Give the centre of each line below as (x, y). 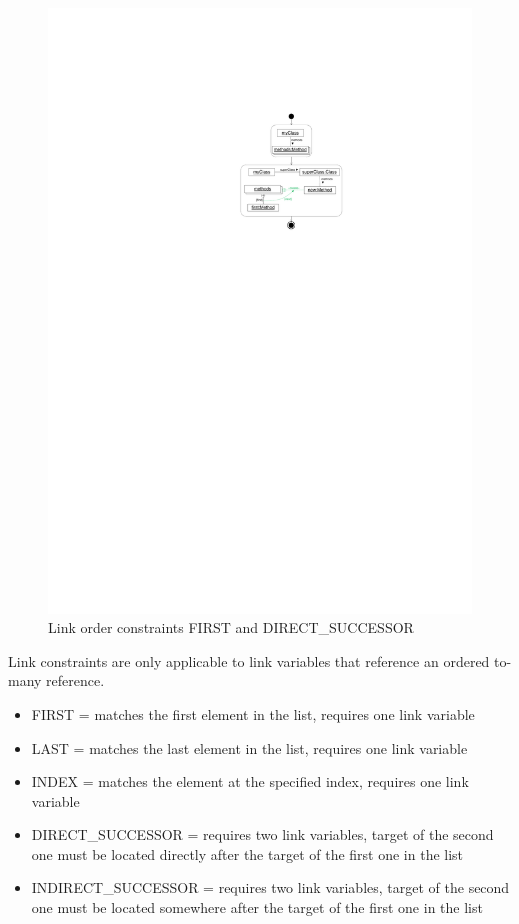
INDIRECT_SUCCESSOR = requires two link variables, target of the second (270, 887)
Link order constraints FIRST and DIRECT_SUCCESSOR (231, 627)
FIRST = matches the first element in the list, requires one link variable (253, 713)
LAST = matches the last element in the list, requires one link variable (249, 747)
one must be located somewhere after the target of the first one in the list (257, 907)
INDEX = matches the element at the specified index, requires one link (250, 781)
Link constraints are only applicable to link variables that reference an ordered (249, 660)
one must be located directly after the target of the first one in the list (247, 853)
